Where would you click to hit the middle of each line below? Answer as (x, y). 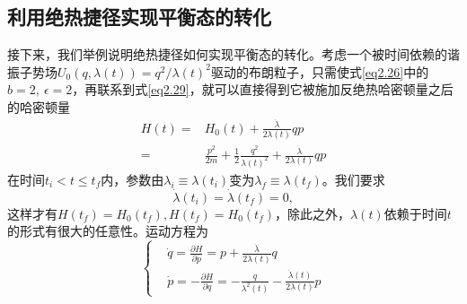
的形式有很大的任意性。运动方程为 (108, 231)
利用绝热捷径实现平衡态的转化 (139, 17)
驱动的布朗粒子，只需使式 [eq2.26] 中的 (320, 71)
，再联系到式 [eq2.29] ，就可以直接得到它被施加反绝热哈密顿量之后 (263, 89)
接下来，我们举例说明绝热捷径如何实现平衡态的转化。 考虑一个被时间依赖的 (227, 54)
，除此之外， (312, 213)
